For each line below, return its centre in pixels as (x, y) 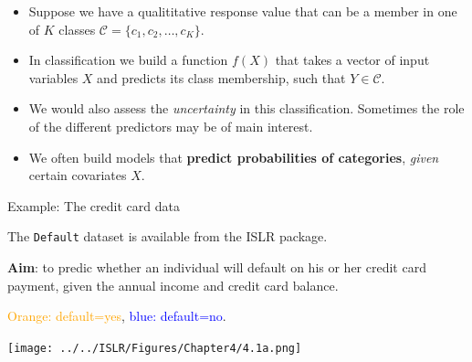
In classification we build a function (128, 60)
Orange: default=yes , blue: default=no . (117, 316)
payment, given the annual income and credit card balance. (173, 285)
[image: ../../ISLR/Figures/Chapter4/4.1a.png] (155, 348)
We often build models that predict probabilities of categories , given (234, 157)
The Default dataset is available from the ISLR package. (168, 236)
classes (77, 29)
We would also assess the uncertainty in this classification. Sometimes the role (246, 108)
